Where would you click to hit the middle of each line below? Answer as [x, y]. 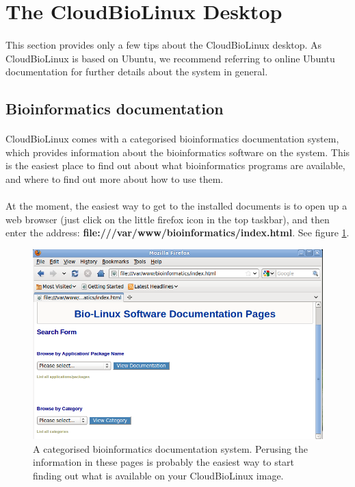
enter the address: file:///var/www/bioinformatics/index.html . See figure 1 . [177, 233]
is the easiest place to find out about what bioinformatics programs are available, [175, 165]
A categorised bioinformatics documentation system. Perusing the [171, 448]
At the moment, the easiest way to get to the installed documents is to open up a [176, 206]
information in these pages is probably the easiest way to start [164, 462]
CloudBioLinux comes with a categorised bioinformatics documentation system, [172, 139]
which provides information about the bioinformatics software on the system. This [178, 152]
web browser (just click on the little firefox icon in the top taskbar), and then [168, 219]
